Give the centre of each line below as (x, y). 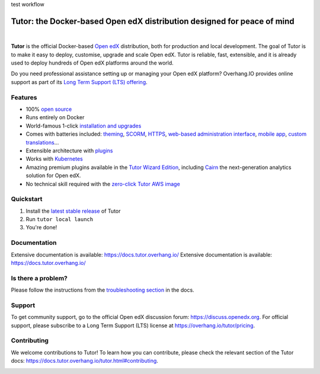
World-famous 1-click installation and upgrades (84, 126)
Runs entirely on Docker (55, 117)
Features (24, 97)
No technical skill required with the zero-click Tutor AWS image (103, 184)
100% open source (49, 109)
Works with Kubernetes (54, 159)
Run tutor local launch (60, 219)
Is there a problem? (39, 278)
